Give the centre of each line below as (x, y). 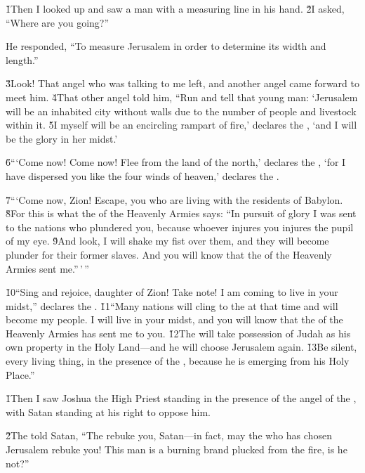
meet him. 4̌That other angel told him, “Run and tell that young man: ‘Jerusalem (182, 97)
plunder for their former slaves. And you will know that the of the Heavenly (169, 254)
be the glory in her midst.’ (62, 138)
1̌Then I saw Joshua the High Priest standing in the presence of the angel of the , (181, 398)
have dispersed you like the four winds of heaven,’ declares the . (142, 175)
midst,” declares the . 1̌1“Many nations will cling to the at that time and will (172, 305)
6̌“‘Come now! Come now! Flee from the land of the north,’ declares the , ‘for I (176, 162)
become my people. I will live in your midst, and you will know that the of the (174, 319)
